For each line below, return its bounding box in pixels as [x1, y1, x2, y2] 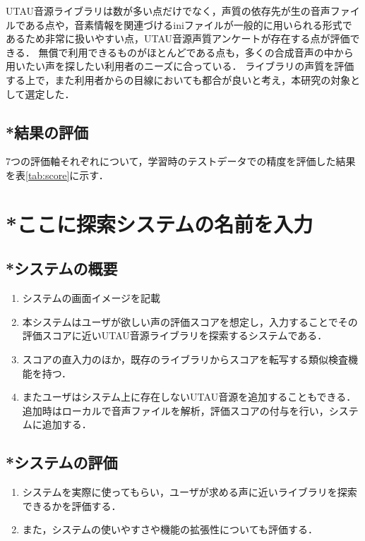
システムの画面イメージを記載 [22, 291, 161, 305]
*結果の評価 [6, 121, 89, 142]
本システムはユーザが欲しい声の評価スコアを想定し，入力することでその [22, 314, 358, 329]
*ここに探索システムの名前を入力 [6, 209, 313, 238]
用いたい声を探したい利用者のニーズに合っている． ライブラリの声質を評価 [6, 59, 354, 73]
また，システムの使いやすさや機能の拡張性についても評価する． [22, 522, 318, 537]
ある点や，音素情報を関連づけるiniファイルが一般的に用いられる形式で [25, 17, 352, 32]
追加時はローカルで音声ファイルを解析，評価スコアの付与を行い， [22, 403, 329, 418]
